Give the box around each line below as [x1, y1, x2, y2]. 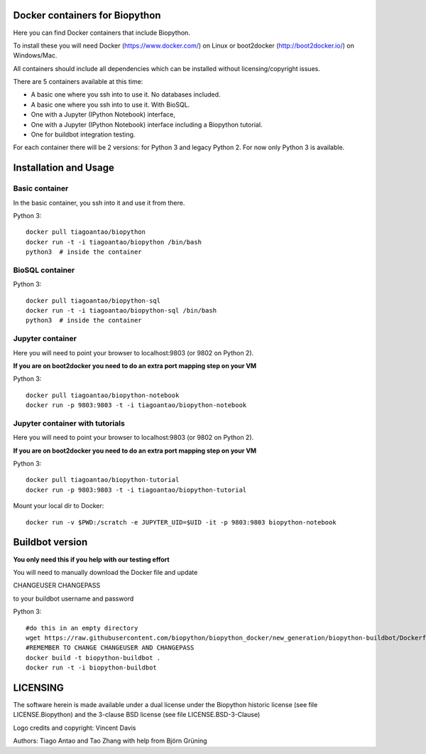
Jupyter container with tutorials [13, 418, 126, 428]
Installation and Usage [13, 162, 115, 174]
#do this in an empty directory [26, 624, 138, 632]
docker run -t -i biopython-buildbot [26, 664, 158, 672]
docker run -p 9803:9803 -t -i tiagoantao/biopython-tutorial [26, 485, 247, 494]
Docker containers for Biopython [13, 9, 161, 21]
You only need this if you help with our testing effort [13, 555, 170, 564]
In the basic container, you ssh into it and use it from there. [13, 198, 185, 207]
